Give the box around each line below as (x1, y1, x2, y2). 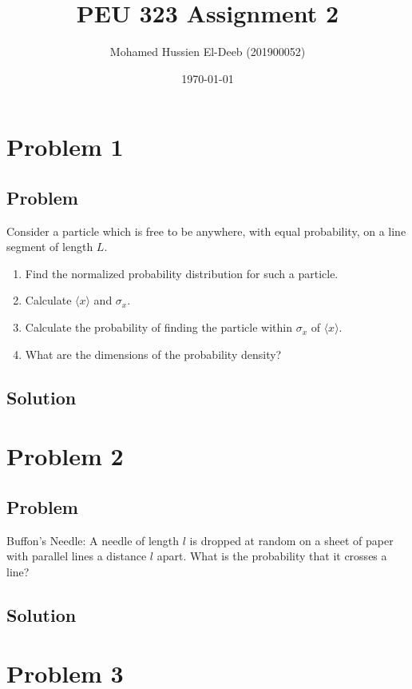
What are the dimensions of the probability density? (25, 345, 282, 362)
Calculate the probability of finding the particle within (25, 319, 292, 336)
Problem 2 (6, 440, 124, 472)
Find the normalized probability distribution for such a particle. (25, 265, 339, 281)
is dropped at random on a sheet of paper (189, 532, 394, 548)
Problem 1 (6, 130, 124, 163)
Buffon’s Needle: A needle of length (6, 532, 180, 548)
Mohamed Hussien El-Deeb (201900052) (109, 43, 306, 60)
